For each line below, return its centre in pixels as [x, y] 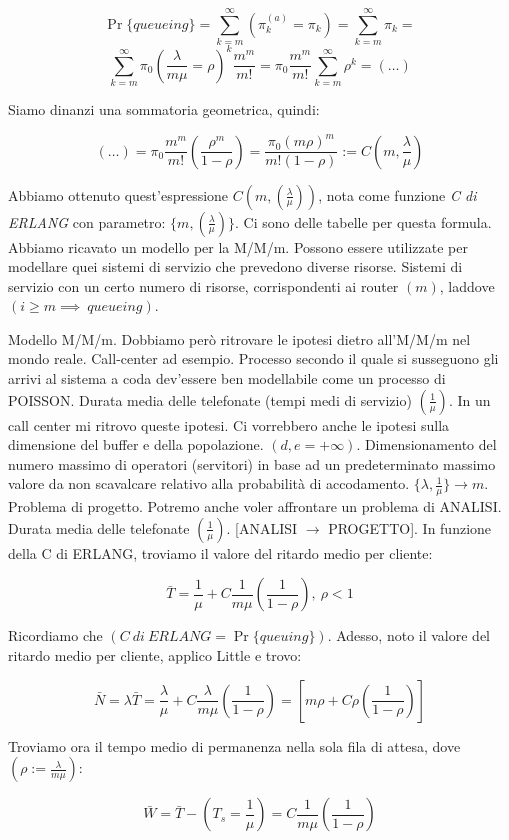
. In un [469, 399]
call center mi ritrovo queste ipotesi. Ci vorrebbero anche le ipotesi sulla [229, 424]
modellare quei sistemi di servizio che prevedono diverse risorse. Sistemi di [235, 266]
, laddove [467, 285]
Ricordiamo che [55, 635]
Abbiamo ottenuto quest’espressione [118, 194]
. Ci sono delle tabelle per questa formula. [363, 221]
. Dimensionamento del [426, 444]
